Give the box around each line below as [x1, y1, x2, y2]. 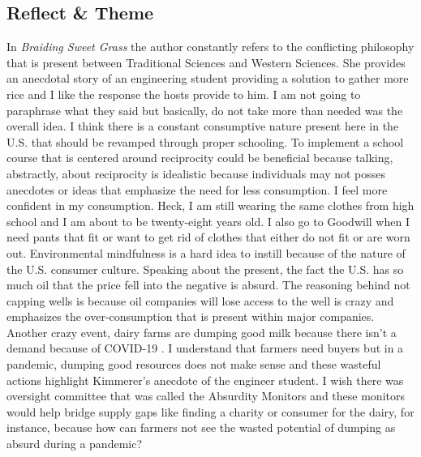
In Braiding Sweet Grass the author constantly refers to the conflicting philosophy [6, 38, 415, 55]
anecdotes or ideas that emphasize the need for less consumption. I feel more [6, 181, 388, 198]
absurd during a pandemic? [6, 435, 143, 452]
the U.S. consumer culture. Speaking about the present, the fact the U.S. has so [6, 260, 404, 277]
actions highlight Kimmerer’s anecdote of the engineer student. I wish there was [6, 371, 404, 388]
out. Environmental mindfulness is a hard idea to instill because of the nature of [6, 244, 406, 261]
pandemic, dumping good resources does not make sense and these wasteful [6, 356, 381, 373]
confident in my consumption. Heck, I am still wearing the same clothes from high [6, 197, 415, 214]
